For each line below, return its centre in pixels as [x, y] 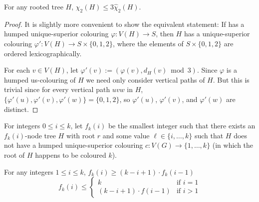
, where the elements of [148, 43]
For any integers [29, 171]
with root [81, 135]
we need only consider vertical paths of [145, 79]
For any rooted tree [34, 6]
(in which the [233, 145]
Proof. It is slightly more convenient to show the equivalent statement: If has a [124, 24]
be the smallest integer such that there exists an [182, 126]
